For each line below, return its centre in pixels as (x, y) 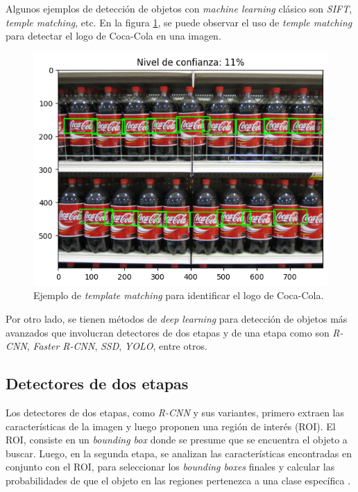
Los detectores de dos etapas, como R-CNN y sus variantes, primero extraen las (175, 412)
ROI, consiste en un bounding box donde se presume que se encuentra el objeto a (177, 440)
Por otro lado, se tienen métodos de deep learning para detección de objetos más (177, 318)
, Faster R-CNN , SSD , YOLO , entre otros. (117, 346)
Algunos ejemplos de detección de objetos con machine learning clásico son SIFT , (179, 8)
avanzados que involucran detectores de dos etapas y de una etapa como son (168, 332)
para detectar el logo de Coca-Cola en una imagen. (113, 36)
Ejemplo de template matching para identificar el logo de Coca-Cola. (179, 295)
